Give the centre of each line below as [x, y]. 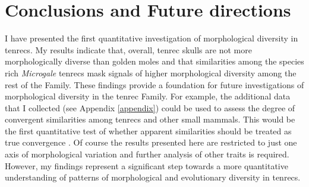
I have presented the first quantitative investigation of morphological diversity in [152, 38]
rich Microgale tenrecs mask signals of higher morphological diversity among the [151, 72]
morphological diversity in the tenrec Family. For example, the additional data [148, 96]
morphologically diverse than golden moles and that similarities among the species [154, 61]
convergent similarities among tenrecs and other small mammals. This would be [150, 119]
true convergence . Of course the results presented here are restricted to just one [151, 142]
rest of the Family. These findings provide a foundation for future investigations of [154, 84]
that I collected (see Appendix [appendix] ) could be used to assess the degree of [150, 107]
